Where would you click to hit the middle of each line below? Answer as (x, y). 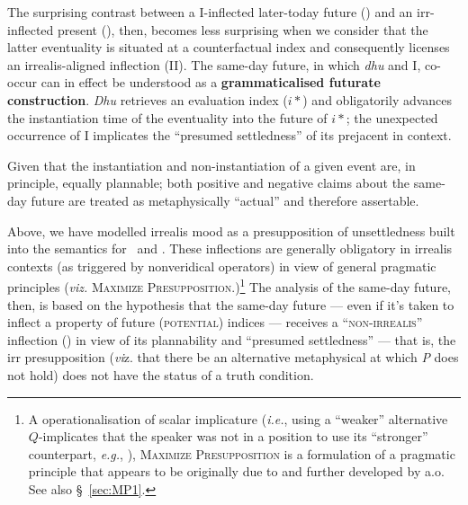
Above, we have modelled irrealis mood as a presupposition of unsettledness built (231, 230)
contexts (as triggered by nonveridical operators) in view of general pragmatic (222, 266)
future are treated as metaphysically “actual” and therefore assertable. (225, 200)
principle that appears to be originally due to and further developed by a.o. (236, 471)
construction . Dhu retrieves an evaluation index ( (148, 99)
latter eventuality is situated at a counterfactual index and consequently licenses (229, 47)
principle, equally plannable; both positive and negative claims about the (209, 183)
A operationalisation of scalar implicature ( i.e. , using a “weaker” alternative (238, 418)
